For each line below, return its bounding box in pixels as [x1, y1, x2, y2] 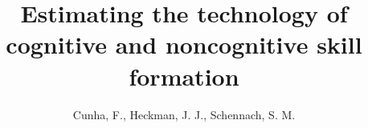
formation [129, 59, 239, 92]
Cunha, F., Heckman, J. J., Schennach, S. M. [72, 106, 296, 122]
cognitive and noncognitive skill [6, 28, 362, 61]
